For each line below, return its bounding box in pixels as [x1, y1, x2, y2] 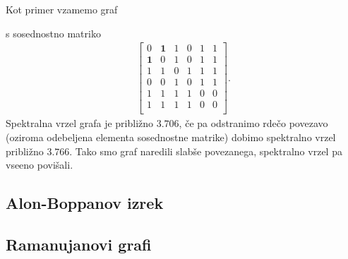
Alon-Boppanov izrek [6, 192, 164, 214]
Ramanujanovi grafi [6, 233, 152, 255]
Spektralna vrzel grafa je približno [6, 116, 154, 131]
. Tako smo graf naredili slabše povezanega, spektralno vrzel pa [69, 143, 342, 158]
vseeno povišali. [6, 157, 73, 172]
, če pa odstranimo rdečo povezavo [179, 116, 328, 131]
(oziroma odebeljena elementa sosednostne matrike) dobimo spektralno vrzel [6, 130, 336, 145]
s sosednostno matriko [6, 25, 101, 40]
